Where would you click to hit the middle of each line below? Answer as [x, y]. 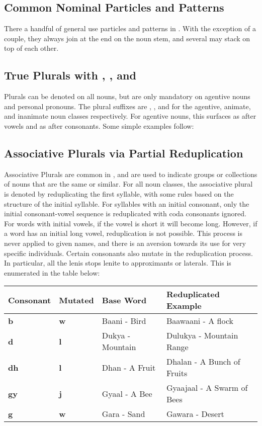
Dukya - [116, 335]
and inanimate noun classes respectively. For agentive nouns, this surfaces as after [130, 116]
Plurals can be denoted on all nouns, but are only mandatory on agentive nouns [127, 96]
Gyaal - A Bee [127, 393]
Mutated [76, 300]
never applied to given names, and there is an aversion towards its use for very [125, 243]
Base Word [124, 300]
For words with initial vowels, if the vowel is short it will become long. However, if [131, 223]
